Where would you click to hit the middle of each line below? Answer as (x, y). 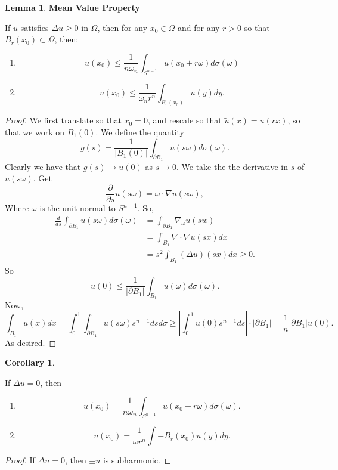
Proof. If (20, 460)
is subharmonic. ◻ (137, 460)
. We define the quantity (140, 132)
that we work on (35, 132)
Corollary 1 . (30, 362)
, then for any (123, 27)
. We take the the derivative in (232, 166)
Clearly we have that (43, 166)
